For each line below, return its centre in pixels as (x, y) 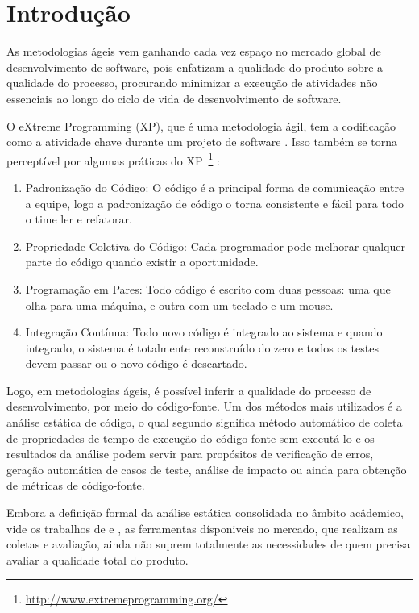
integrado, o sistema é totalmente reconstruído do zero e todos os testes (202, 347)
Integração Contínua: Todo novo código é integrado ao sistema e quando (204, 332)
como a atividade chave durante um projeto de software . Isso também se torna (202, 142)
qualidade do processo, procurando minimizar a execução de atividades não (192, 83)
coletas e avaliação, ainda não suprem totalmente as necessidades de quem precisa (208, 544)
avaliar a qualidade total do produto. (97, 559)
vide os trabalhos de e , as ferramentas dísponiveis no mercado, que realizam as (202, 528)
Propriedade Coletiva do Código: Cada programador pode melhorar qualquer (215, 246)
